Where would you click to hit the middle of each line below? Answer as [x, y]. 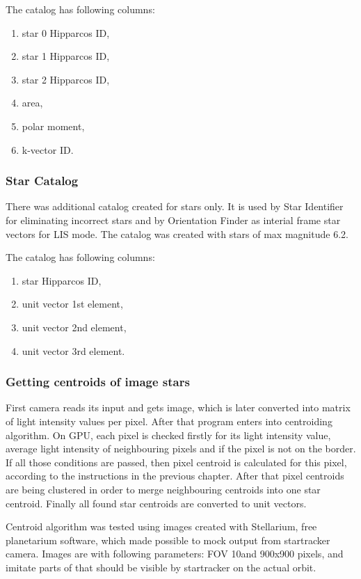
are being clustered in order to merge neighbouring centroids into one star [163, 489]
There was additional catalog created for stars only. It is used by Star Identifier [175, 206]
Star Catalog [42, 181]
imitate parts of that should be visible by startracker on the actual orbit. [161, 567]
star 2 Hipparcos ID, [66, 79]
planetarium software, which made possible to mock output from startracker [168, 540]
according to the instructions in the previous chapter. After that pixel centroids [175, 476]
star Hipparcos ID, [62, 280]
